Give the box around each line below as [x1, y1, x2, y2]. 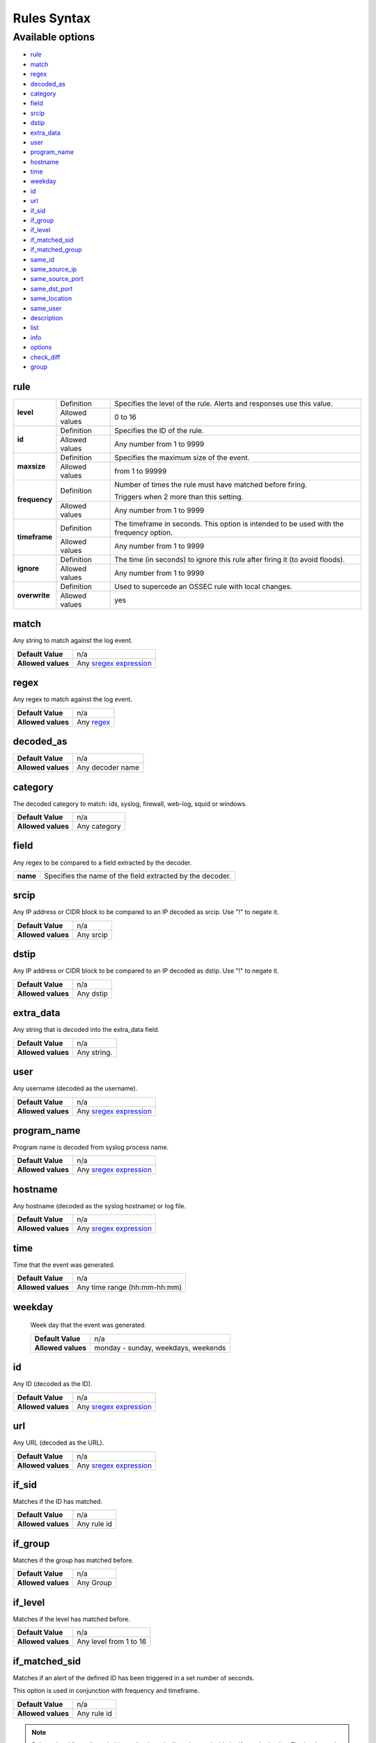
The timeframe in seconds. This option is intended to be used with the [114, 519, 344, 528]
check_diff [30, 353, 61, 361]
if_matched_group [30, 245, 83, 254]
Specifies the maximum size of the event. [114, 452, 250, 462]
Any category [77, 821, 121, 831]
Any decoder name [77, 763, 139, 772]
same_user [30, 304, 62, 312]
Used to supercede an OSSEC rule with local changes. [114, 581, 292, 591]
